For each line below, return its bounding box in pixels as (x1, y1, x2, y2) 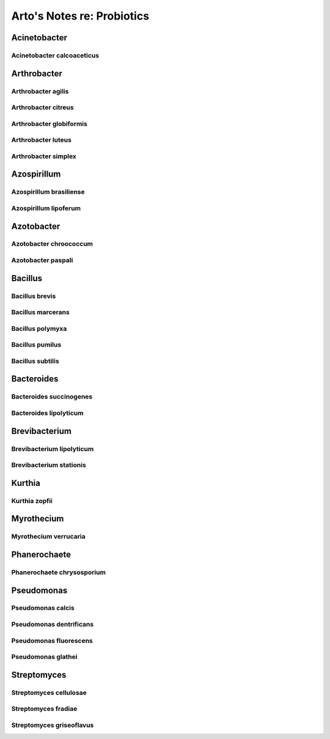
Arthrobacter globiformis (11, 119, 88, 128)
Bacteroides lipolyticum (11, 409, 84, 417)
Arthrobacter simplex (11, 152, 76, 160)
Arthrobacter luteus (11, 136, 71, 144)
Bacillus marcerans (11, 308, 70, 317)
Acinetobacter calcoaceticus (11, 51, 100, 59)
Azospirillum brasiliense (11, 188, 85, 196)
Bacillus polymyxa (11, 324, 67, 333)
